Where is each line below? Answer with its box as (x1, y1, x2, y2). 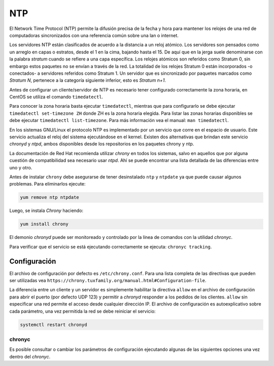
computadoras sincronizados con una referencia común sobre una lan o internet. (9, 32, 179, 38)
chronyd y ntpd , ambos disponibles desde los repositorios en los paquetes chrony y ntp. (9, 141, 194, 147)
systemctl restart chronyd (20, 322, 87, 327)
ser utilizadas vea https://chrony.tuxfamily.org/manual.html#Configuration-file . (9, 277, 207, 283)
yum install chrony (20, 221, 68, 227)
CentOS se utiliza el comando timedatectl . (9, 94, 104, 100)
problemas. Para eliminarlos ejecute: (9, 181, 86, 187)
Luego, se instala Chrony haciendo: (9, 207, 84, 213)
